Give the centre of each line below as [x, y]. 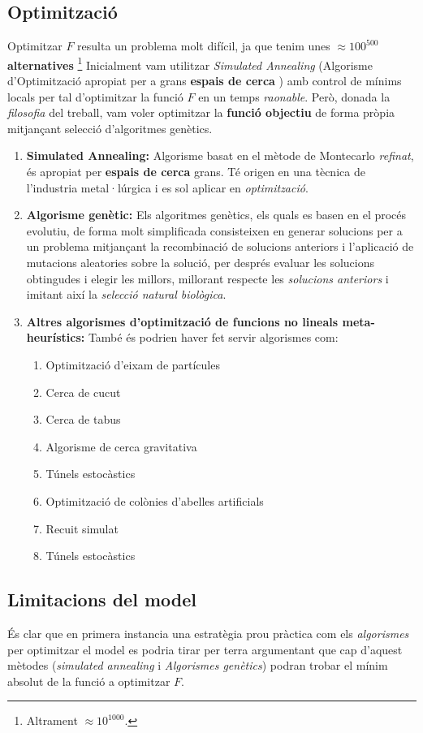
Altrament [52, 720]
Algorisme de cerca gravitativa [121, 446]
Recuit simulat [82, 528]
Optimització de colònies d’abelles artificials [155, 500]
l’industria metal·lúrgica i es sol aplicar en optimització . [167, 187]
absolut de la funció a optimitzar [89, 681]
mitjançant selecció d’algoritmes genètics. [110, 128]
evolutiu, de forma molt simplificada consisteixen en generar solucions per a [214, 230]
